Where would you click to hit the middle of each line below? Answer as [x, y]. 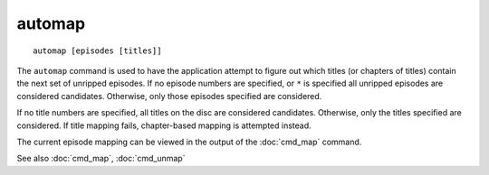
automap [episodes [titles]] [97, 51]
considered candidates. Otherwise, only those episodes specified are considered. [169, 96]
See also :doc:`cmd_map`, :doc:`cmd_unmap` [101, 159]
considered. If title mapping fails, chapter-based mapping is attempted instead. [164, 125]
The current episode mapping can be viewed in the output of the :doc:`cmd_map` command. [189, 142]
